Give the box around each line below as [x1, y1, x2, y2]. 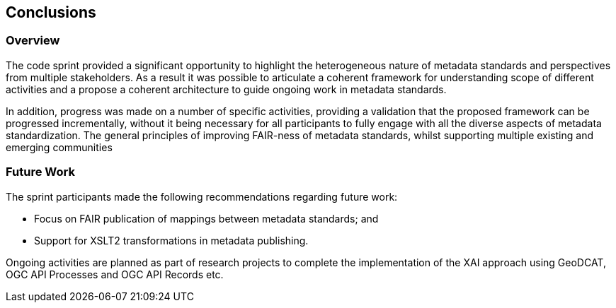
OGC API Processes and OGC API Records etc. [6, 268, 224, 280]
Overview [6, 33, 60, 48]
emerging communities [6, 141, 113, 153]
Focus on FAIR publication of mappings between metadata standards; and [34, 212, 379, 225]
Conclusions [6, 4, 96, 21]
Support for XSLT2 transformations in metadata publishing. [34, 234, 309, 247]
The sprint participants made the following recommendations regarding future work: [6, 190, 398, 203]
